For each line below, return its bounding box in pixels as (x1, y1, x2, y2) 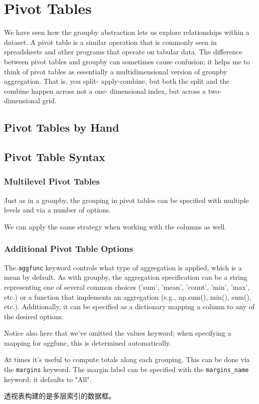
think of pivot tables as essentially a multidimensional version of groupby (4, 66, 227, 76)
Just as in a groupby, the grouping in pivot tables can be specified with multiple (4, 195, 249, 205)
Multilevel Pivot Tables (4, 175, 100, 188)
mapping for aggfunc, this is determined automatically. (4, 337, 171, 348)
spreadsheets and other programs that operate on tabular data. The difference (4, 46, 243, 57)
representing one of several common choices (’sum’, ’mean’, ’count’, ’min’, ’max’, (4, 281, 250, 292)
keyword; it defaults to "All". (4, 374, 92, 384)
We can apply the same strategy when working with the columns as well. (4, 221, 227, 231)
